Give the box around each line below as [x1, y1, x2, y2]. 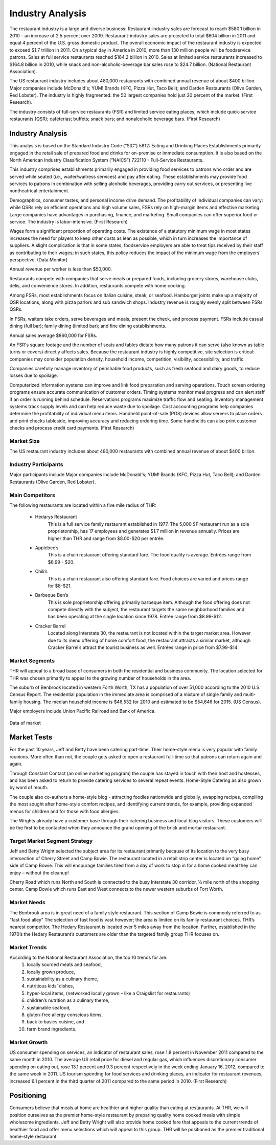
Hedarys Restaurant [35, 514, 77, 520]
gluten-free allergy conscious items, [27, 1012, 103, 1018]
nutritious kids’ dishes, [27, 983, 74, 989]
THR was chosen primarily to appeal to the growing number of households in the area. [9, 675, 191, 681]
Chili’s [35, 568, 48, 575]
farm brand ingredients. [27, 1026, 77, 1032]
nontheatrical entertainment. [9, 188, 70, 194]
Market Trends [9, 944, 47, 951]
